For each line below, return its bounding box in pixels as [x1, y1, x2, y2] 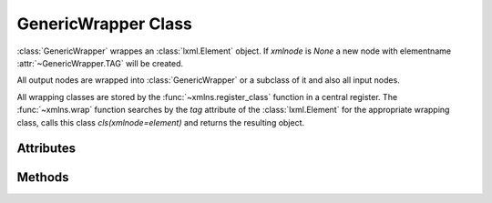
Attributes [16, 141, 77, 157]
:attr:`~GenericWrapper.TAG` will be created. [16, 57, 184, 68]
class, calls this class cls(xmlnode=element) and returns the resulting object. [16, 117, 305, 127]
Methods [16, 169, 69, 186]
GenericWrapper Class [16, 14, 193, 34]
